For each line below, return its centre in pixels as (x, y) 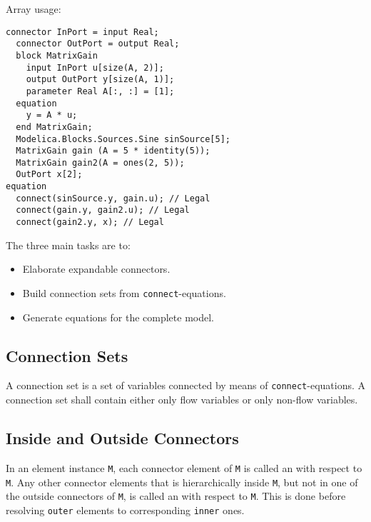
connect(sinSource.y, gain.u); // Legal (113, 198)
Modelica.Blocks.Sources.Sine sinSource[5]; (123, 139)
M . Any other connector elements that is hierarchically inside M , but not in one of (182, 482)
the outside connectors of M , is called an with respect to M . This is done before (176, 496)
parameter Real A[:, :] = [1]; (100, 91)
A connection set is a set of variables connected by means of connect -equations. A (186, 385)
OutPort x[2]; (49, 175)
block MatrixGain (57, 55)
